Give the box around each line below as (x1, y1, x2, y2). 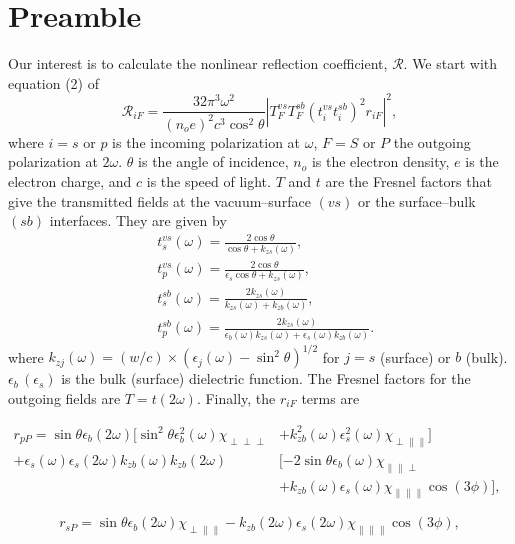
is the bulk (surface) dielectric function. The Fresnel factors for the (61, 368, 471, 389)
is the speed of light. (146, 170, 271, 191)
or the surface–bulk (358, 190, 476, 211)
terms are (301, 387, 360, 408)
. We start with (403, 53, 498, 74)
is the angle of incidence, (138, 151, 289, 172)
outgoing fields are (8, 387, 121, 408)
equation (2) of (8, 72, 100, 93)
